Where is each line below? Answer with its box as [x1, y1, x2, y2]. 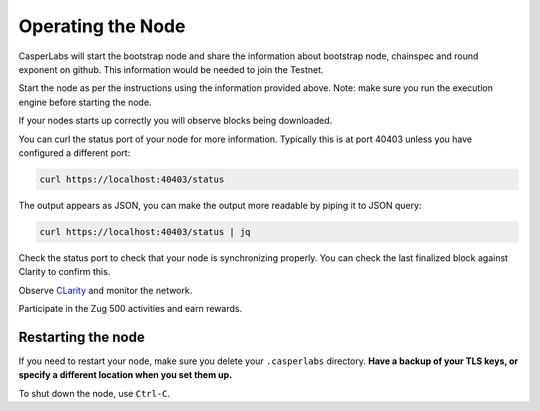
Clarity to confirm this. [18, 266, 111, 278]
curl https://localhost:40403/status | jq [39, 226, 251, 237]
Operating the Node [18, 15, 186, 37]
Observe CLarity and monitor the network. [18, 284, 193, 296]
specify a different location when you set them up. [18, 369, 233, 381]
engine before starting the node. [18, 96, 152, 108]
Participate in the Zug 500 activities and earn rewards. [18, 303, 243, 314]
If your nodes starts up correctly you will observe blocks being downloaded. [18, 115, 333, 127]
